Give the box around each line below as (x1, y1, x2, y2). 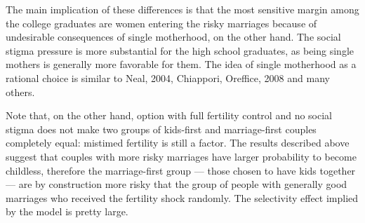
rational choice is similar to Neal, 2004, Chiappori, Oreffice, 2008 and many (6, 70, 330, 85)
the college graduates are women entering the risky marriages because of (6, 15, 317, 30)
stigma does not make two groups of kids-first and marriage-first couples (6, 121, 317, 136)
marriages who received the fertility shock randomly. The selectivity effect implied (6, 190, 359, 205)
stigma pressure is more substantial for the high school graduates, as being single (6, 43, 354, 58)
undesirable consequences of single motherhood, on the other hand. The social (6, 29, 341, 44)
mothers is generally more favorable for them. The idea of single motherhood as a (6, 57, 357, 72)
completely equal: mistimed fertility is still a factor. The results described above (6, 135, 350, 150)
